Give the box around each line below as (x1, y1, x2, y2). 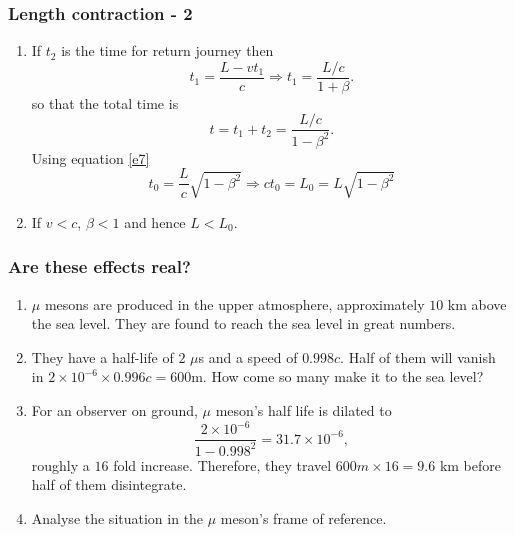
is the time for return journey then (61, 40, 274, 61)
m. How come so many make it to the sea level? (191, 366, 484, 387)
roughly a (31, 454, 90, 475)
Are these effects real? (8, 254, 191, 279)
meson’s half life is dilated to (215, 400, 392, 421)
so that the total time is (31, 92, 179, 113)
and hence (124, 211, 186, 232)
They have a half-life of (31, 346, 174, 367)
